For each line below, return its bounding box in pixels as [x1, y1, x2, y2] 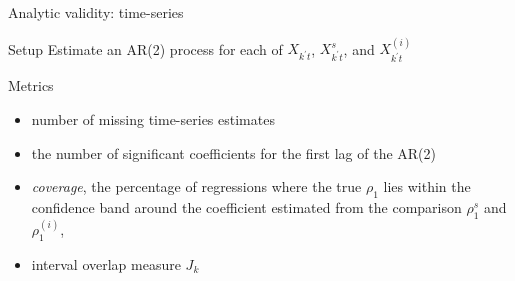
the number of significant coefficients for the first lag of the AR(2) [31, 142, 436, 163]
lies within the [383, 176, 471, 197]
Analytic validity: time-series [8, 2, 184, 22]
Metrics [8, 75, 54, 96]
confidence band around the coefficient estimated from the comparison [31, 196, 462, 217]
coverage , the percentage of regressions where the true [31, 176, 362, 197]
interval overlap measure [31, 254, 181, 274]
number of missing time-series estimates [31, 108, 275, 129]
